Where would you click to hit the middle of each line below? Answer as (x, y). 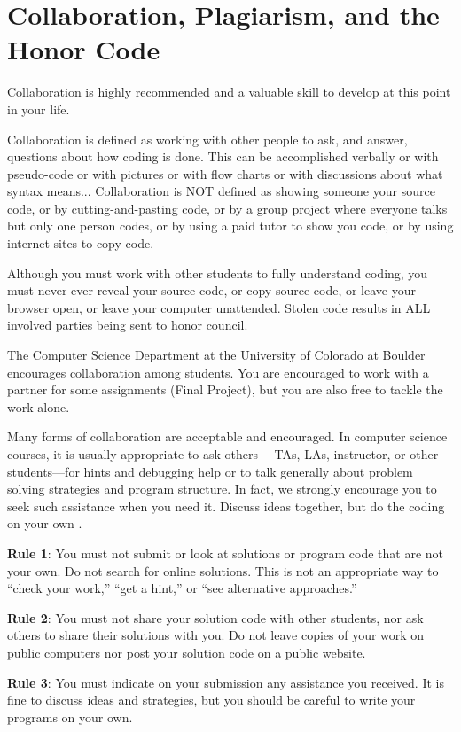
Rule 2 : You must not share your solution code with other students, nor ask (215, 617)
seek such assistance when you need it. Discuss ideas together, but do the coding (226, 506)
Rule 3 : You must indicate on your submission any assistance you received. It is (226, 682)
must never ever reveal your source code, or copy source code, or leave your (211, 290)
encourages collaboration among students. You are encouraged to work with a (218, 372)
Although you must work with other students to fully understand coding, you (218, 273)
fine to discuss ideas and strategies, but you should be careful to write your (211, 700)
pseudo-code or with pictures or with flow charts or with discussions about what (225, 173)
